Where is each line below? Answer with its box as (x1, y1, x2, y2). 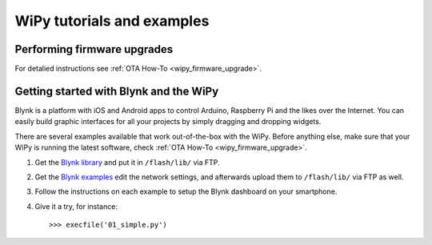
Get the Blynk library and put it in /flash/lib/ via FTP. (34, 157, 220, 167)
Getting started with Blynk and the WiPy (14, 84, 219, 98)
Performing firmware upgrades (14, 42, 174, 56)
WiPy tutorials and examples (14, 12, 210, 30)
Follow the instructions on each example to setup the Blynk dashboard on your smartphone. (34, 187, 338, 196)
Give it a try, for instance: (34, 201, 118, 211)
